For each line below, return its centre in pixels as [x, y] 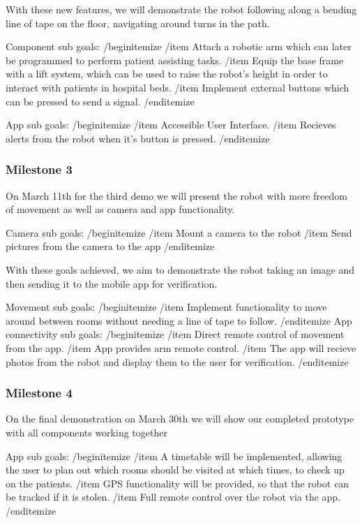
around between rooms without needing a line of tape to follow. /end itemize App [179, 320]
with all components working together [86, 432]
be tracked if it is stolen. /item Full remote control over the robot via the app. [173, 497]
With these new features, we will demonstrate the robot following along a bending [181, 9]
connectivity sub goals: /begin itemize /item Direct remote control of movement [175, 334]
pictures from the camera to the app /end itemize [110, 246]
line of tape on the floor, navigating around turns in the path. [138, 23]
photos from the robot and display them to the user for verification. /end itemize [177, 361]
